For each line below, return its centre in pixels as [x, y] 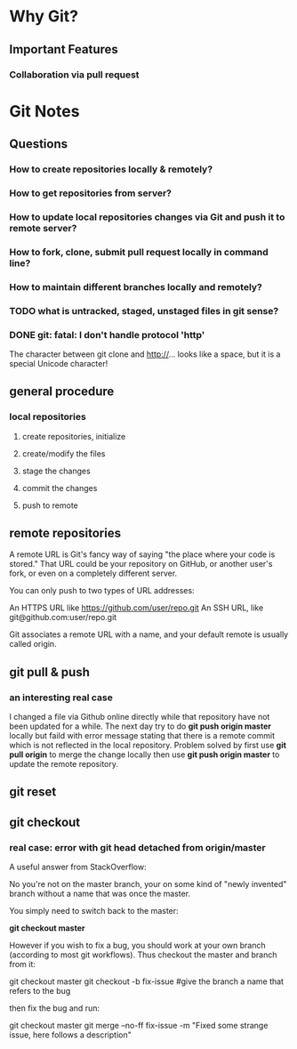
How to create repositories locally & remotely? [111, 169]
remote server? [43, 228]
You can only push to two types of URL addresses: [102, 591]
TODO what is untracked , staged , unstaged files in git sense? [144, 311]
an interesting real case [61, 698]
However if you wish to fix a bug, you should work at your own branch [137, 946]
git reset [33, 792]
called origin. [33, 644]
